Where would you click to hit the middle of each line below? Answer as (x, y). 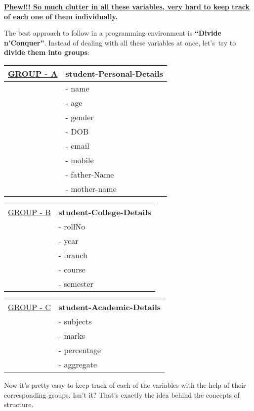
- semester (76, 283)
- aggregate (78, 364)
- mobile (80, 160)
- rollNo (72, 226)
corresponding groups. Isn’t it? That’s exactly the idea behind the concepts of (122, 394)
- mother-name (91, 188)
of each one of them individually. (61, 16)
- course (72, 269)
